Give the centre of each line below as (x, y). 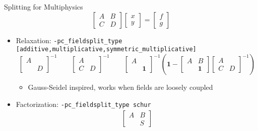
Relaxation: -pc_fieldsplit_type (69, 40)
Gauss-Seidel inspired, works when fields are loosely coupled (120, 87)
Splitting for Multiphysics (44, 7)
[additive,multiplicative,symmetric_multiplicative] (106, 49)
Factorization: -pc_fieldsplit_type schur (83, 104)
